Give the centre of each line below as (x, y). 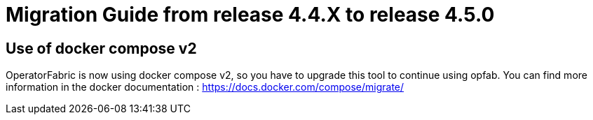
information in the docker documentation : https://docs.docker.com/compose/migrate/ (205, 87)
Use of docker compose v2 (101, 48)
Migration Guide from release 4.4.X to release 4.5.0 (250, 15)
